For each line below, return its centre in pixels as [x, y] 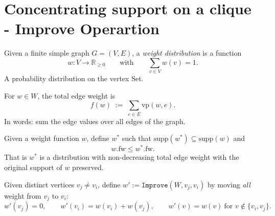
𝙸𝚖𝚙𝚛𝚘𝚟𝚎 [155, 185]
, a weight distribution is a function [187, 53]
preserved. [88, 167]
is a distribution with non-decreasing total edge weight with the [139, 157]
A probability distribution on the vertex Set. [74, 78]
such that [137, 138]
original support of [33, 167]
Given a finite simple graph [47, 53]
